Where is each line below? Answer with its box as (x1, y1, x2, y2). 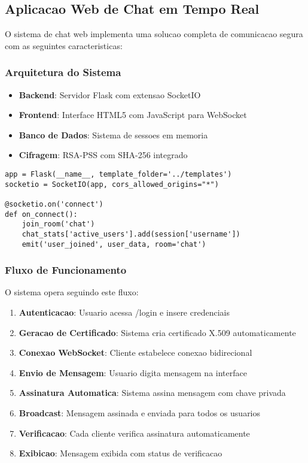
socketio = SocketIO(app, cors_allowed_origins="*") (5, 180, 219, 189)
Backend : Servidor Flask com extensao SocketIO (19, 88, 201, 101)
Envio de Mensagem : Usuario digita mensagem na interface (19, 366, 247, 379)
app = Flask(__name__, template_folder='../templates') (5, 170, 232, 178)
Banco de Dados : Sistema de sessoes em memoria (19, 128, 208, 141)
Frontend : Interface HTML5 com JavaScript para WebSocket (19, 108, 247, 121)
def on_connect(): (5, 210, 78, 219)
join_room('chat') (22, 220, 95, 229)
